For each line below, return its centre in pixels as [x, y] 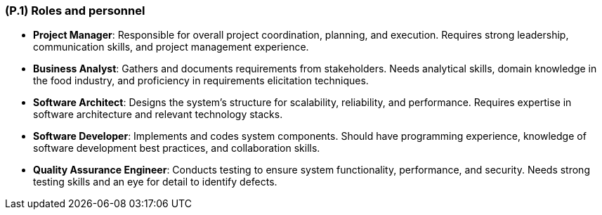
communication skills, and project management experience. [171, 47]
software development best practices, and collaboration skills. [177, 148]
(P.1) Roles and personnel [75, 11]
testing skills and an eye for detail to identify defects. [155, 182]
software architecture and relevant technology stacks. [158, 115]
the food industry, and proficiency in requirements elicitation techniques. [201, 81]
